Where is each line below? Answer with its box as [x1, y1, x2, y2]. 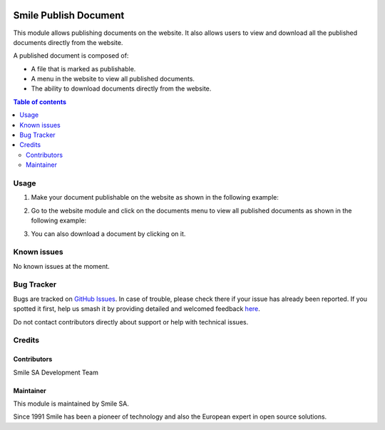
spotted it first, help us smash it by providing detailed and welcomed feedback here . [13, 304, 260, 313]
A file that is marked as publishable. [31, 64, 136, 73]
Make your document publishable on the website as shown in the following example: [31, 193, 279, 202]
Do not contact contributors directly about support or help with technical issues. [13, 317, 249, 326]
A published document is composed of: [13, 51, 129, 60]
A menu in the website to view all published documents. [31, 75, 195, 83]
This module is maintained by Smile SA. [13, 399, 130, 408]
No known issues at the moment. [13, 262, 110, 270]
